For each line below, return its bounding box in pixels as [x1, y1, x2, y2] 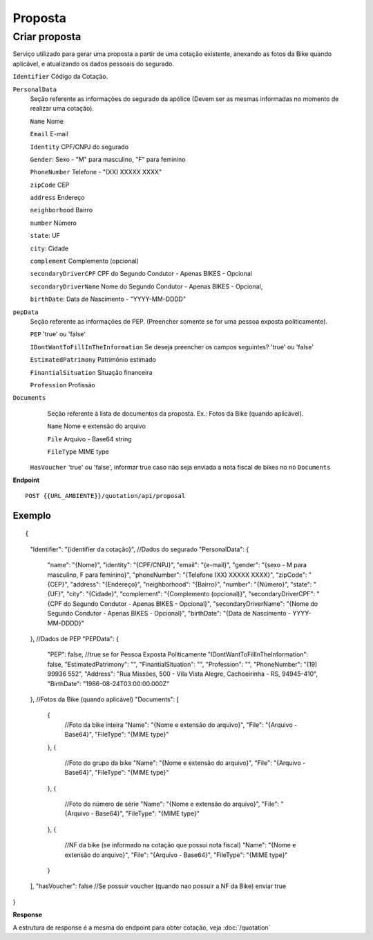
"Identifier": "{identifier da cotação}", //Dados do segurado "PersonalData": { [30, 545, 249, 553]
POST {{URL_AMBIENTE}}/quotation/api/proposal [25, 492, 186, 500]
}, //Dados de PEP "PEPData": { [30, 634, 119, 643]
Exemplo [12, 509, 51, 522]
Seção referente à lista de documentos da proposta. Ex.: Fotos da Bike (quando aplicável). [47, 409, 304, 418]
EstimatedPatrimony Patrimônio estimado [30, 356, 157, 364]
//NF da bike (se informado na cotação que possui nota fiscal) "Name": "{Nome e [64, 841, 296, 849]
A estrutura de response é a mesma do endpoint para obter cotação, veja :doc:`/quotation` [12, 923, 271, 932]
